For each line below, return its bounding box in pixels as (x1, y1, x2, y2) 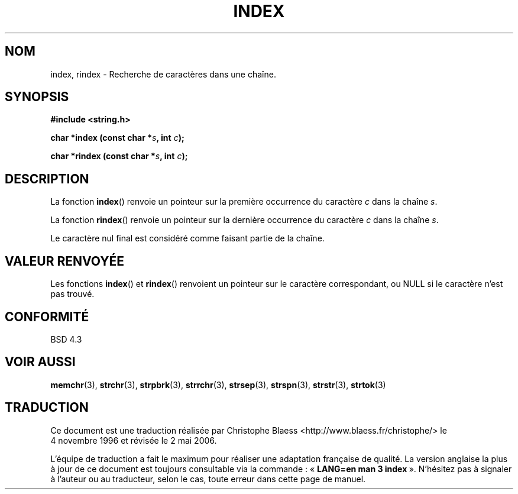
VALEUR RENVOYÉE (5, 253, 124, 269)
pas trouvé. (50, 289, 95, 299)
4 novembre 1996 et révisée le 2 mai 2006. (50, 435, 217, 445)
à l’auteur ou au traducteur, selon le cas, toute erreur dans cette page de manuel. (50, 473, 366, 484)
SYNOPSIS (5, 89, 69, 105)
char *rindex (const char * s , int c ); (50, 151, 188, 162)
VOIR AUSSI (5, 354, 76, 370)
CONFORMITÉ (5, 309, 89, 324)
